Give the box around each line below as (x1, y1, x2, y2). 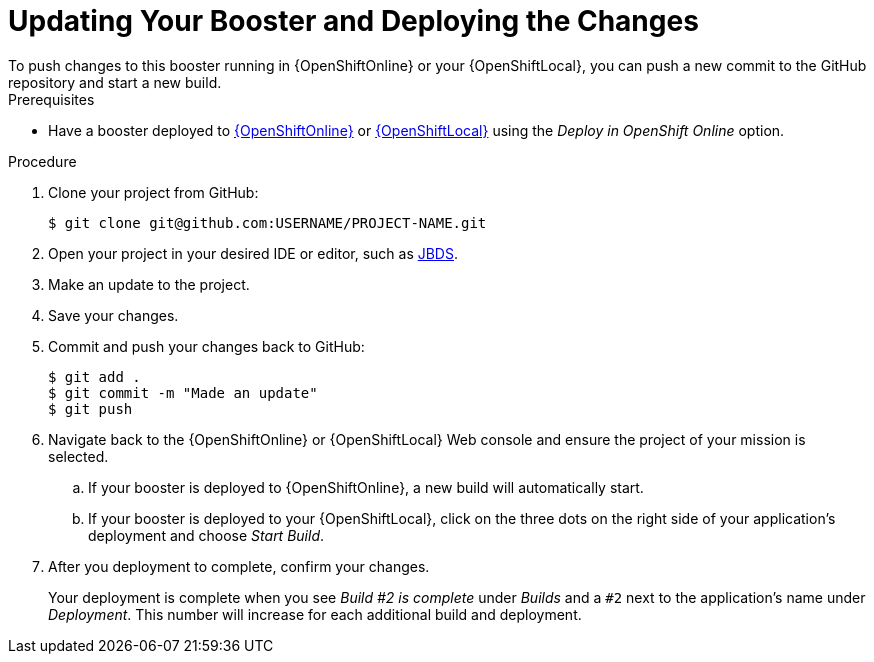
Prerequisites (8, 90, 95, 108)
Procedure (8, 152, 77, 170)
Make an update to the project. (48, 275, 250, 293)
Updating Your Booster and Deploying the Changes (8, 4, 699, 38)
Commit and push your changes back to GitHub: (48, 337, 365, 355)
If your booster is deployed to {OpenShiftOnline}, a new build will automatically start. (88, 478, 644, 496)
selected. (48, 447, 109, 465)
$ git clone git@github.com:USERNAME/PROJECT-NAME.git (48, 214, 487, 231)
